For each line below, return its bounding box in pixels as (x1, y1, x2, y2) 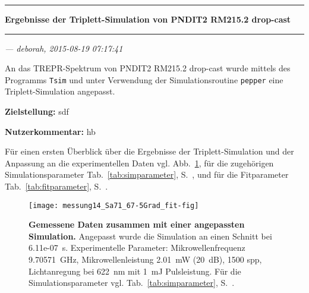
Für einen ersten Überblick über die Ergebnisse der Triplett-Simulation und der (5, 145, 294, 157)
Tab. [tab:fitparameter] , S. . (5, 180, 108, 192)
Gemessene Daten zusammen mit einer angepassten (29, 218, 245, 231)
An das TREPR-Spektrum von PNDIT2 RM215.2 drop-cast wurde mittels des (5, 62, 291, 74)
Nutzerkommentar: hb (5, 125, 96, 137)
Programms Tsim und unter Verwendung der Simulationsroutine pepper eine (5, 73, 283, 86)
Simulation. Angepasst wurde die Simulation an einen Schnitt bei (29, 229, 272, 242)
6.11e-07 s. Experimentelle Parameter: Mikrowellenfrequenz (29, 241, 245, 254)
